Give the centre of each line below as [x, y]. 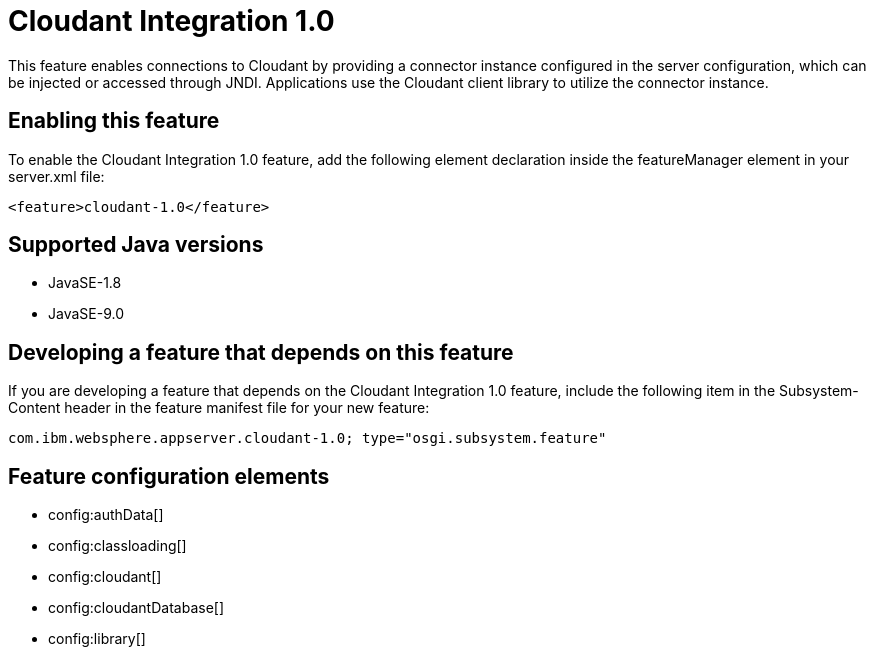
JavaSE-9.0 [86, 314]
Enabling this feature [114, 121]
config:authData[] [106, 515]
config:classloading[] [117, 546]
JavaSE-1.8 [85, 283]
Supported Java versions [136, 245]
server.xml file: [56, 176]
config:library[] [97, 639]
